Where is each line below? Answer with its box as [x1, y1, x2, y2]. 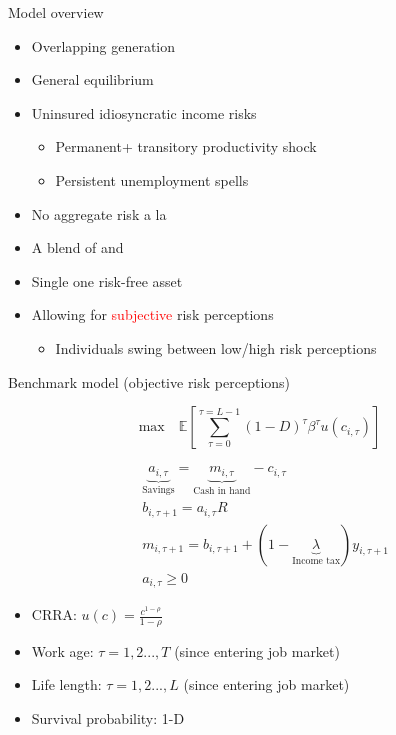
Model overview [8, 2, 104, 22]
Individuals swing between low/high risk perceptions [55, 337, 377, 358]
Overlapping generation [31, 35, 176, 56]
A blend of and [31, 237, 124, 258]
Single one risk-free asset [31, 270, 183, 291]
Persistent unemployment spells [55, 169, 249, 190]
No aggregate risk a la [31, 203, 167, 224]
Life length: [31, 674, 102, 695]
